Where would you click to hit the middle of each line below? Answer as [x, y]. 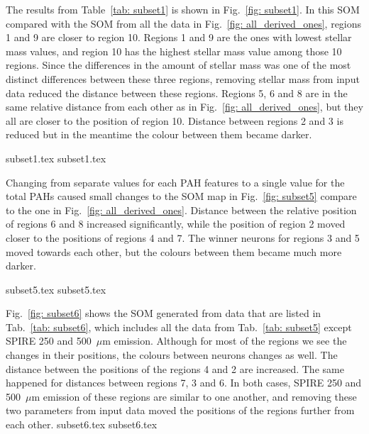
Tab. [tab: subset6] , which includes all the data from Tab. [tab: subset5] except [179, 327]
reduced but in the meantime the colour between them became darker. [159, 134]
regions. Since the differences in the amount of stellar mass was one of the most [178, 65]
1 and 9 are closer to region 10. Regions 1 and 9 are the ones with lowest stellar [179, 37]
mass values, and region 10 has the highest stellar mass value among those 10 [174, 51]
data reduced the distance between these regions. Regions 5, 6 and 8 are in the [177, 93]
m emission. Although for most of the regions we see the [225, 341]
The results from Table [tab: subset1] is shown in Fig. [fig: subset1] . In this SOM [183, 9]
